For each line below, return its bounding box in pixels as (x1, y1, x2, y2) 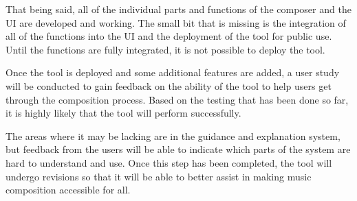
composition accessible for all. (6, 182, 131, 197)
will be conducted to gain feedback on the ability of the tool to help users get (6, 78, 332, 93)
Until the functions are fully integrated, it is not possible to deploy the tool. (6, 42, 325, 56)
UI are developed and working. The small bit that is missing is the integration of (6, 15, 346, 29)
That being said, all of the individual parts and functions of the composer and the (6, 2, 351, 16)
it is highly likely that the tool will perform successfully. (6, 106, 241, 120)
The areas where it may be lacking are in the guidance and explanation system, (6, 128, 340, 143)
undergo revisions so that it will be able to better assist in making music (6, 169, 312, 183)
